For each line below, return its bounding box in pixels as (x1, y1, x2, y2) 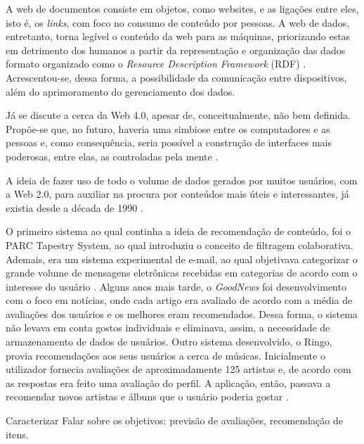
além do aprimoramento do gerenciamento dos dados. (6, 84, 235, 99)
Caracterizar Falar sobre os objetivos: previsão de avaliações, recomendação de (6, 413, 343, 428)
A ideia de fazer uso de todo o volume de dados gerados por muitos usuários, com (6, 172, 358, 187)
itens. (6, 426, 29, 441)
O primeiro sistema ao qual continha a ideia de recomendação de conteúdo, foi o (6, 224, 351, 239)
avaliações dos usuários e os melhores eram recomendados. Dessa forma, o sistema (6, 306, 358, 321)
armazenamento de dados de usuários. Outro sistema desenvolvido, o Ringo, (6, 334, 332, 349)
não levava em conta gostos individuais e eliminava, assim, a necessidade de (6, 320, 330, 335)
